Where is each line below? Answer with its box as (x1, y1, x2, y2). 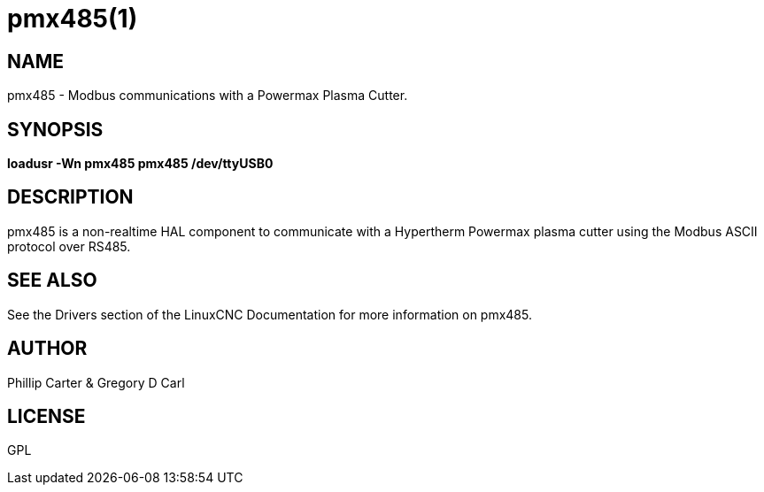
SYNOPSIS (7, 118, 104, 141)
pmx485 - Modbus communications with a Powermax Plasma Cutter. (7, 88, 408, 104)
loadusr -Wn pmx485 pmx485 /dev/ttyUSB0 (7, 156, 274, 172)
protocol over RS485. (7, 238, 131, 254)
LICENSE (7, 404, 86, 427)
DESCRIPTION (7, 186, 134, 209)
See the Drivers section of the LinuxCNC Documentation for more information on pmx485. (7, 306, 532, 322)
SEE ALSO (7, 269, 97, 292)
